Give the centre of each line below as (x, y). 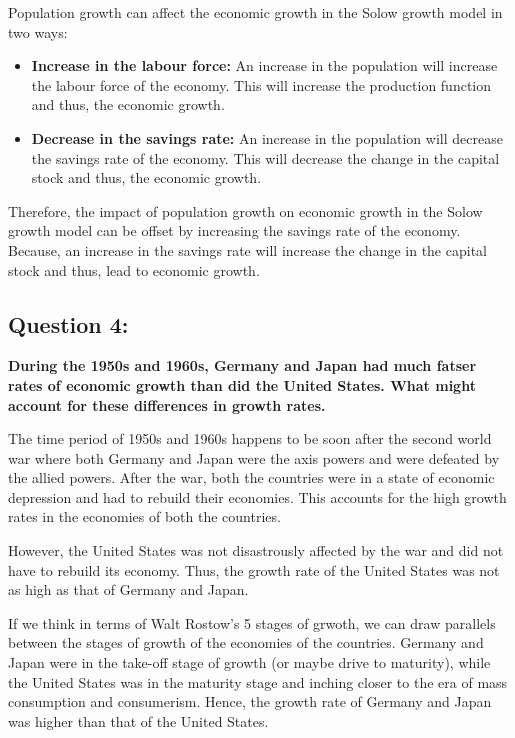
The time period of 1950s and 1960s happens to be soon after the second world (250, 438)
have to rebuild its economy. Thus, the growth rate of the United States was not (254, 569)
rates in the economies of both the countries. (144, 516)
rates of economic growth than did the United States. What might (242, 384)
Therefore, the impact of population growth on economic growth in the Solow (245, 210)
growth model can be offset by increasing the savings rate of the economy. (234, 230)
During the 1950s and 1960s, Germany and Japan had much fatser (242, 365)
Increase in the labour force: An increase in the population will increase (264, 65)
